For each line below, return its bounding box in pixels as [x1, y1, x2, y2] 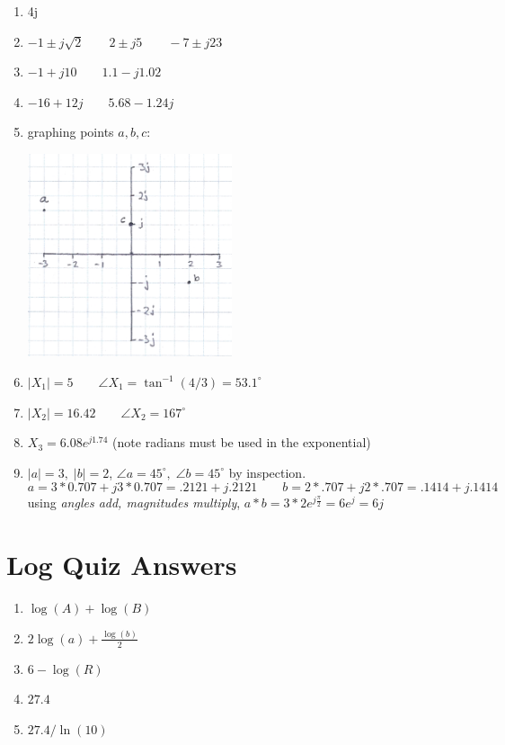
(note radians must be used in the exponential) [112, 433, 371, 452]
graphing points [27, 122, 114, 141]
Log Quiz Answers [6, 546, 237, 583]
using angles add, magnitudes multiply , [27, 493, 241, 512]
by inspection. [228, 462, 306, 481]
